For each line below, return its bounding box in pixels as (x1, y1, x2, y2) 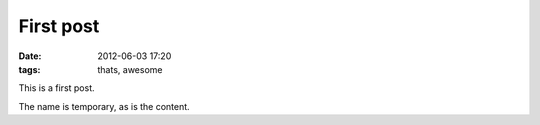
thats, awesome (97, 63, 163, 75)
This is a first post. (18, 82, 95, 94)
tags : (18, 63, 41, 75)
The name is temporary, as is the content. (18, 100, 190, 112)
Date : (18, 50, 42, 62)
